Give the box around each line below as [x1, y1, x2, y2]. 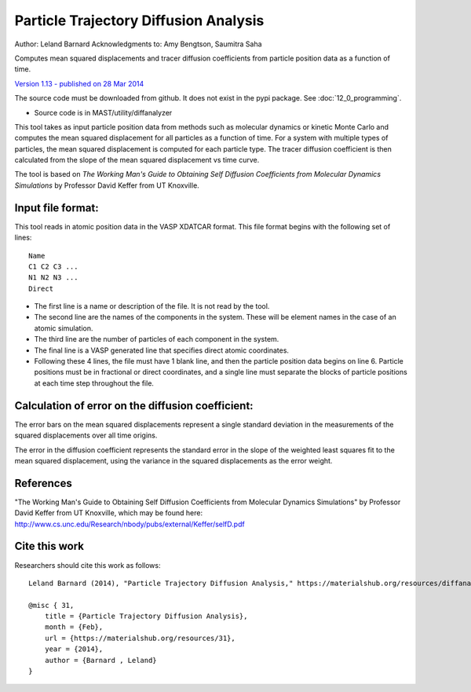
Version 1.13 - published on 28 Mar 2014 [14, 79, 144, 88]
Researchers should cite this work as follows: [14, 560, 161, 569]
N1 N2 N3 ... [28, 273, 78, 282]
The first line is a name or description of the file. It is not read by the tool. [34, 302, 270, 311]
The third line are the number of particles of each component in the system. [34, 335, 279, 344]
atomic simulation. [34, 323, 93, 333]
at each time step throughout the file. [34, 378, 155, 388]
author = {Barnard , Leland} [44, 656, 157, 665]
